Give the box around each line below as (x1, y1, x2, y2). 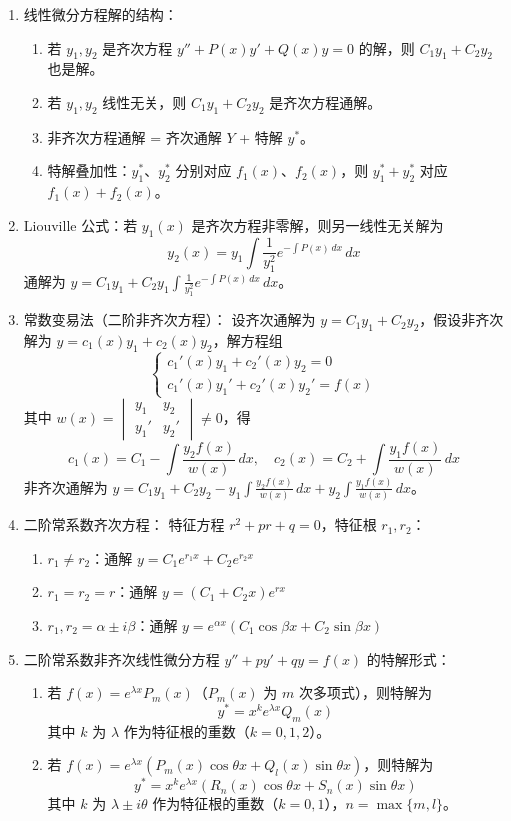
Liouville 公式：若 (23, 214, 138, 235)
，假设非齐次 (419, 309, 504, 330)
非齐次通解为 (23, 476, 108, 497)
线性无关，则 (102, 91, 187, 112)
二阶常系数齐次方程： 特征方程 (23, 514, 225, 535)
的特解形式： (366, 648, 451, 669)
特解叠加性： (47, 160, 132, 181)
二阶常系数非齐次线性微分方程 (23, 648, 220, 669)
